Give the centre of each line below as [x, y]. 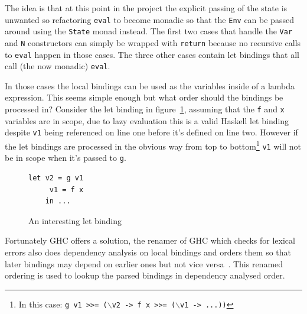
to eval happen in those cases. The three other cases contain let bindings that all [152, 54]
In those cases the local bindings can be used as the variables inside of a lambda [150, 85]
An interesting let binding [75, 220]
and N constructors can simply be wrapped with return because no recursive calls [153, 42]
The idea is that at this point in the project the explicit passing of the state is [146, 8]
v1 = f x [66, 190]
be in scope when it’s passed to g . [66, 158]
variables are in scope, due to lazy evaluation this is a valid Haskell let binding [147, 120]
